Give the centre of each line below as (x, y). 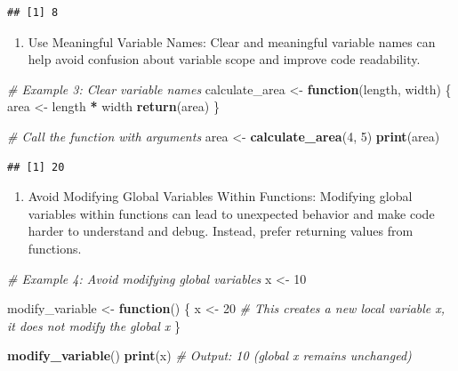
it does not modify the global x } (94, 325)
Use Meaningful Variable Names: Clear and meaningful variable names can (232, 41)
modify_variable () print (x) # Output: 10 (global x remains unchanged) (209, 355)
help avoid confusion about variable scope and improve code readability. (224, 59)
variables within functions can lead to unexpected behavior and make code (231, 213)
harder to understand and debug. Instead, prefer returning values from (221, 231)
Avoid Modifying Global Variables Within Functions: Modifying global (220, 196)
